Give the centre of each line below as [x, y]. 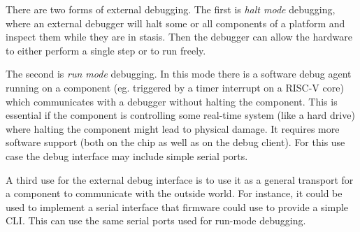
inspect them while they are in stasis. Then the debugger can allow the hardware [179, 37]
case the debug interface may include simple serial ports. [127, 155]
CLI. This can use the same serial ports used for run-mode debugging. [156, 220]
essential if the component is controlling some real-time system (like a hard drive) [180, 115]
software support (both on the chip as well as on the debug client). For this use [175, 142]
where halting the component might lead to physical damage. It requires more [173, 128]
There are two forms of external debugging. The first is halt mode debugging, [171, 9]
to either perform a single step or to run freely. [106, 50]
